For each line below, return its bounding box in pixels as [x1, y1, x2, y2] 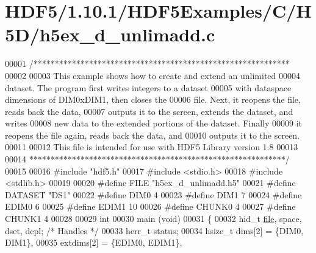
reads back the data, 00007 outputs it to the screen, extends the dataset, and [5, 105, 293, 117]
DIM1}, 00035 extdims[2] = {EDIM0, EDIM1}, [5, 236, 182, 249]
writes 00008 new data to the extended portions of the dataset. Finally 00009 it [5, 117, 303, 130]
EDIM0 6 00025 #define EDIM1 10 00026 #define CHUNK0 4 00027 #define [5, 200, 296, 213]
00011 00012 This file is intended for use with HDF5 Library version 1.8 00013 [5, 140, 298, 153]
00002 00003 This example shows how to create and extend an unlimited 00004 [5, 69, 301, 81]
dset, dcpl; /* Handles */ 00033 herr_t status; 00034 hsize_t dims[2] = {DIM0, [5, 224, 304, 237]
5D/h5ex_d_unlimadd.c [5, 22, 215, 47]
